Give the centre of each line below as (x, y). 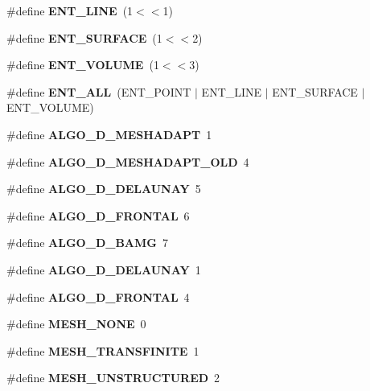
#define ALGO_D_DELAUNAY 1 (104, 269)
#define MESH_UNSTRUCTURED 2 (113, 378)
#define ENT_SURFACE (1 (84, 37)
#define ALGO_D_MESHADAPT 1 (109, 134)
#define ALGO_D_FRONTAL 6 (98, 215)
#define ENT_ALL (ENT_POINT (99, 91)
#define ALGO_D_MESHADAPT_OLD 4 (128, 161)
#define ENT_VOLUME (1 (83, 65)
